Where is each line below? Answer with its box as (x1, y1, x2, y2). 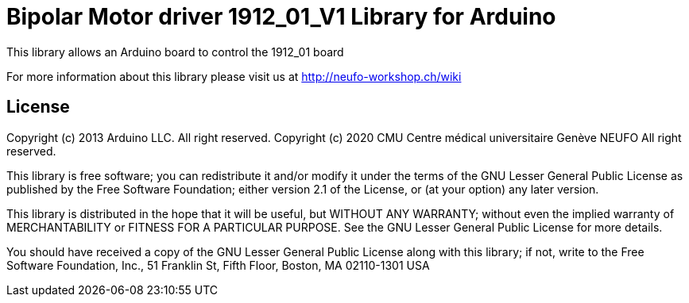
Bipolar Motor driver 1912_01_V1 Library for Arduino (6, 3, 556, 30)
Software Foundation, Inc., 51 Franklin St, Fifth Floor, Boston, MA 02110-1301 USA (6, 258, 430, 272)
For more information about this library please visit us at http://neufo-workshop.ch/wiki (6, 69, 462, 83)
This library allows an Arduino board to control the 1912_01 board (6, 44, 344, 59)
